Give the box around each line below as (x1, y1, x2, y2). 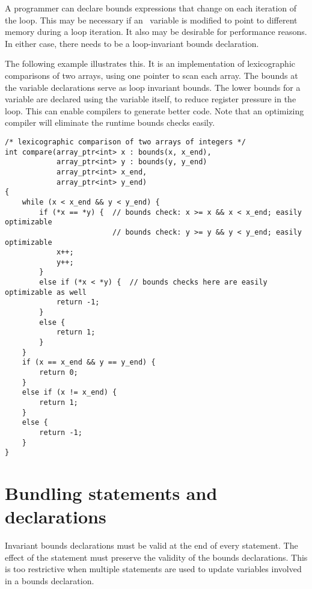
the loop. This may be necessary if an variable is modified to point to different (5, 13, 298, 26)
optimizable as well (5, 288, 87, 297)
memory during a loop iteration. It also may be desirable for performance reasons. (5, 25, 307, 38)
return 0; (39, 368, 78, 377)
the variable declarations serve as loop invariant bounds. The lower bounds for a (5, 81, 301, 93)
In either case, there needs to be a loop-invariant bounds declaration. (5, 37, 259, 49)
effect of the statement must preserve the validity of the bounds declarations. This (5, 550, 308, 563)
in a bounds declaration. (5, 575, 94, 587)
